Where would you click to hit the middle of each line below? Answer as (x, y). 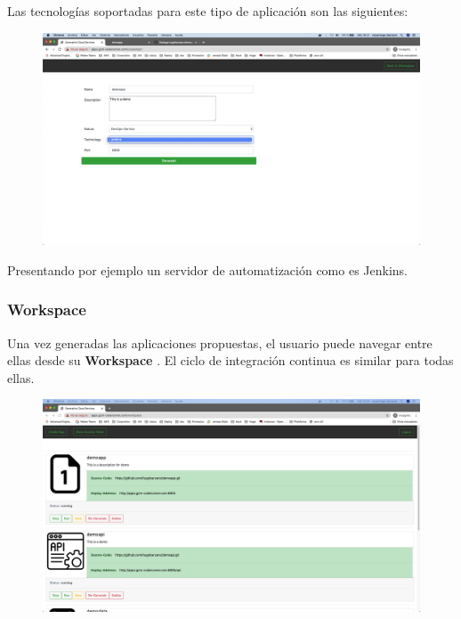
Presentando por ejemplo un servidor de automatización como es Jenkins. (208, 269)
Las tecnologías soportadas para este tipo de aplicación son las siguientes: (208, 11)
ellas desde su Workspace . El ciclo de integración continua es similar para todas (230, 360)
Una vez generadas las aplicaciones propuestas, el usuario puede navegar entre (220, 342)
